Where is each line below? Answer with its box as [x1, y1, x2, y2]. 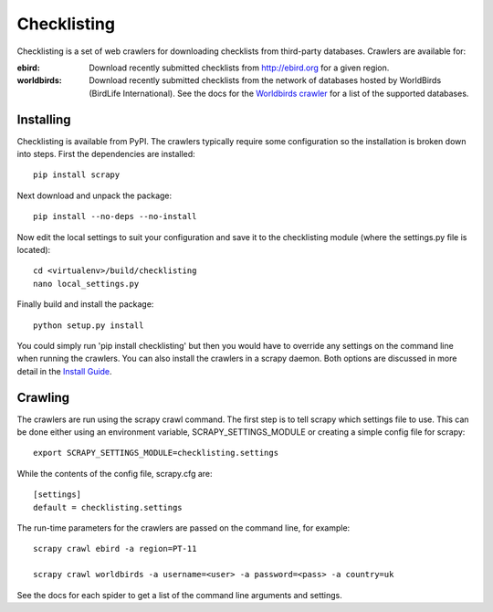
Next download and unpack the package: [16, 190, 173, 201]
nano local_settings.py [33, 279, 140, 289]
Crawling [16, 389, 70, 406]
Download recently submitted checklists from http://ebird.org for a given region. [89, 62, 390, 73]
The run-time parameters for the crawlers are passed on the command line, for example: [16, 522, 351, 533]
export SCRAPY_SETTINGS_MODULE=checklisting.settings [33, 448, 278, 459]
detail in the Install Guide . [16, 365, 113, 376]
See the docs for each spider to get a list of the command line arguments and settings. [16, 589, 342, 600]
